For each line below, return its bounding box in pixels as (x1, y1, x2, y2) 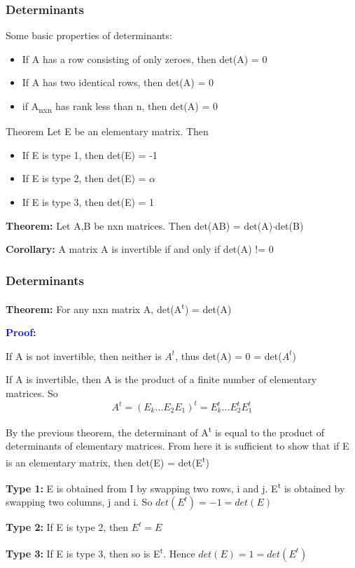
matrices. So (6, 385, 58, 400)
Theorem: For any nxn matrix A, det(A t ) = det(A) (6, 299, 232, 316)
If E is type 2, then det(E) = (22, 171, 146, 186)
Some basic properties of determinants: (6, 28, 172, 43)
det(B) (275, 218, 304, 233)
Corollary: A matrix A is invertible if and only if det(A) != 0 (6, 242, 274, 256)
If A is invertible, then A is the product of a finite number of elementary (6, 372, 317, 387)
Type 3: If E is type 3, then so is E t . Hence (6, 543, 195, 560)
